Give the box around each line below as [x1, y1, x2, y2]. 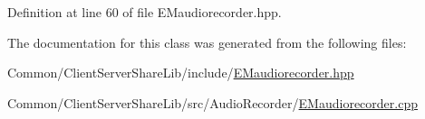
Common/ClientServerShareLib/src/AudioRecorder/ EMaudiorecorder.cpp [7, 93, 418, 112]
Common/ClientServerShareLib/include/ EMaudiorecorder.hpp [7, 63, 354, 82]
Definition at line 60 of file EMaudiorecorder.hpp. [7, 3, 282, 21]
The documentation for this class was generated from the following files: [7, 32, 407, 51]
